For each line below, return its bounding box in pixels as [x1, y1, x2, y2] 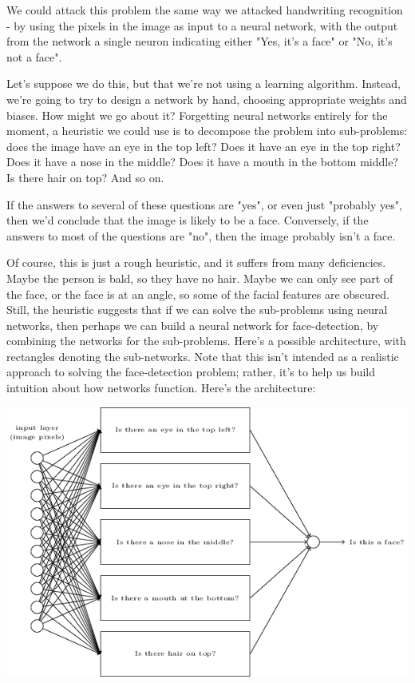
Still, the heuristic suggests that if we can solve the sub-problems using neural [6, 301, 388, 318]
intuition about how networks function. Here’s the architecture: [6, 379, 316, 396]
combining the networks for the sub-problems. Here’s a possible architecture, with [6, 332, 406, 349]
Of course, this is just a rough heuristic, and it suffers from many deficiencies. [6, 254, 386, 271]
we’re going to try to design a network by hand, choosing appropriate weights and [6, 90, 407, 107]
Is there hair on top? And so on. [6, 169, 164, 185]
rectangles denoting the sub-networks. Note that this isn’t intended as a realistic [6, 347, 399, 364]
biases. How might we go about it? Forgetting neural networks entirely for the [6, 106, 388, 123]
